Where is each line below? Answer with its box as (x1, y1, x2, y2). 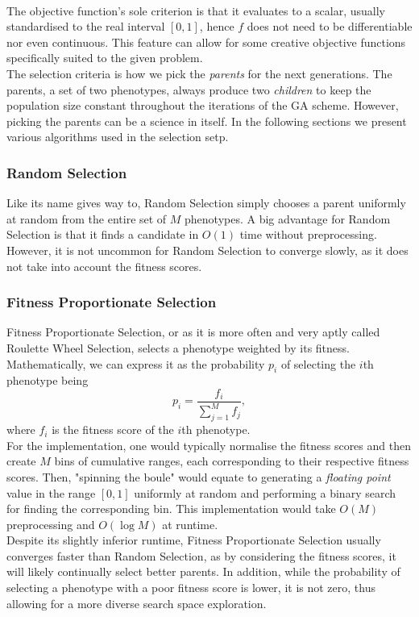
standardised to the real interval (6, 18, 165, 35)
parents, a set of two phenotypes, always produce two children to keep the (6, 81, 371, 98)
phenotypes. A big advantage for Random (185, 210, 391, 227)
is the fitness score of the (52, 421, 174, 438)
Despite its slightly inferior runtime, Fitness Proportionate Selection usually (6, 532, 381, 548)
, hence (199, 18, 234, 35)
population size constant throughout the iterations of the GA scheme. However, (6, 97, 399, 114)
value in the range (6, 484, 96, 501)
